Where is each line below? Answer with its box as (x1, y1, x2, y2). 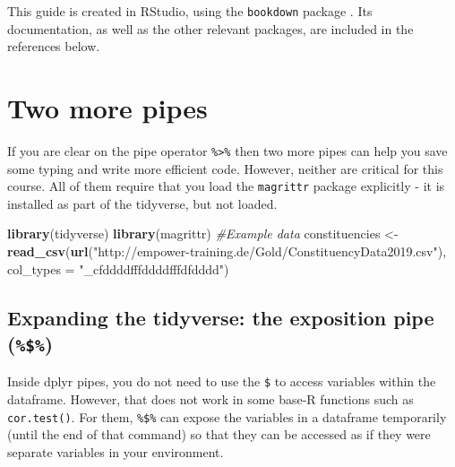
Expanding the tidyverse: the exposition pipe (7, 303, 434, 331)
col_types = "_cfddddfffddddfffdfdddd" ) (7, 259, 229, 278)
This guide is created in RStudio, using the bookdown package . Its (7, 2, 373, 20)
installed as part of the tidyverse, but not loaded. (7, 194, 278, 212)
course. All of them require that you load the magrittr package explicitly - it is (7, 177, 445, 195)
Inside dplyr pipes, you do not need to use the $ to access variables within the (7, 372, 436, 391)
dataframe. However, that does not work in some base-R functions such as (7, 390, 414, 409)
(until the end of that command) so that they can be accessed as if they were (7, 425, 431, 444)
